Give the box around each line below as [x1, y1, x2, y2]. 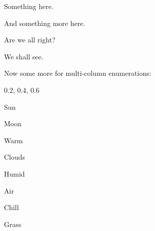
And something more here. [4, 17, 85, 28]
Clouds [4, 152, 25, 162]
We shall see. [4, 51, 43, 61]
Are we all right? [4, 34, 55, 45]
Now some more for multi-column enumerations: [4, 68, 151, 78]
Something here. [4, 1, 53, 11]
